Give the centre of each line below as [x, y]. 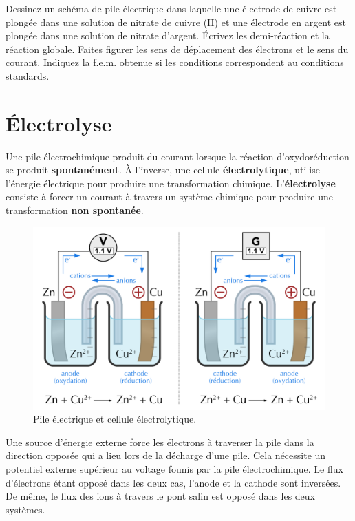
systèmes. [25, 509]
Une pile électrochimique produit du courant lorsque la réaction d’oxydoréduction [177, 156]
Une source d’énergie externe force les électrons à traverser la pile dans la [160, 442]
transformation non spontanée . [75, 210]
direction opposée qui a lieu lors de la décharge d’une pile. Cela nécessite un [166, 455]
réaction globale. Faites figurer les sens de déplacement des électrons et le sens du [177, 49]
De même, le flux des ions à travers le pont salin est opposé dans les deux [160, 496]
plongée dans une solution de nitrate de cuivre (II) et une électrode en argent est [176, 22]
